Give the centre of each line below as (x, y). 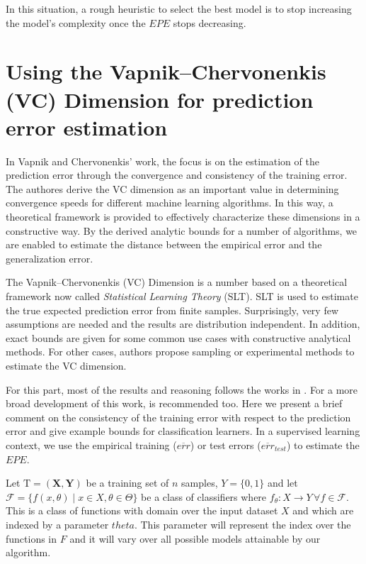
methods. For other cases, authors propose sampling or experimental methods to (180, 352)
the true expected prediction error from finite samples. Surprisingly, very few (172, 310)
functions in (32, 538)
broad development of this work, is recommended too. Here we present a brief (174, 403)
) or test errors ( (225, 444)
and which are (323, 510)
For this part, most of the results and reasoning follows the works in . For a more (182, 389)
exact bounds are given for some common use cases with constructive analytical (178, 337)
